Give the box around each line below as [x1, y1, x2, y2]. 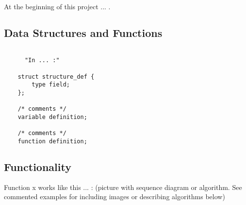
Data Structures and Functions [4, 25, 163, 40]
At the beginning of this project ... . [4, 1, 111, 11]
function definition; [17, 138, 87, 145]
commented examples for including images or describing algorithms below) [4, 191, 225, 202]
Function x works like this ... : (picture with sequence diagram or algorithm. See [4, 182, 242, 192]
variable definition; [17, 114, 87, 121]
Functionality [4, 159, 71, 174]
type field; [32, 81, 70, 88]
